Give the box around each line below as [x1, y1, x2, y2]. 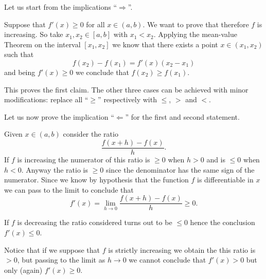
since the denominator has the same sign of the [105, 164, 255, 175]
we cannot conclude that [129, 254, 206, 265]
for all [86, 18, 105, 29]
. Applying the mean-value [153, 29, 237, 40]
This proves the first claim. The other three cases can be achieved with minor [4, 84, 249, 95]
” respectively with [98, 94, 157, 105]
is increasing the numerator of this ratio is [17, 154, 150, 164]
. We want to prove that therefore [143, 18, 249, 29]
